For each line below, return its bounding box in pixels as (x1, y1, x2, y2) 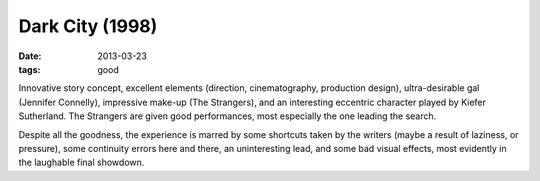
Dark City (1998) (18, 15, 158, 37)
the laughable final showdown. (18, 156, 145, 169)
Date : (18, 50, 42, 62)
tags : (18, 63, 41, 75)
